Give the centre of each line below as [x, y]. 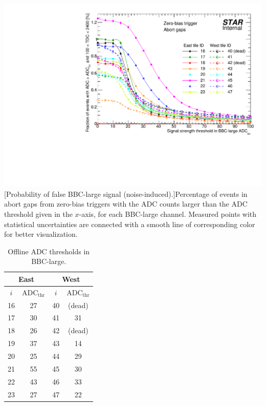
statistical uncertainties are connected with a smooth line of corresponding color [130, 224]
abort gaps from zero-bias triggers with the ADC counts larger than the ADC [126, 204]
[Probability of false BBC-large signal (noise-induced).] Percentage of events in [126, 194]
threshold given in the [38, 214]
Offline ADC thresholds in [49, 251]
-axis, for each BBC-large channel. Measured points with [168, 214]
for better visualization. [41, 234]
